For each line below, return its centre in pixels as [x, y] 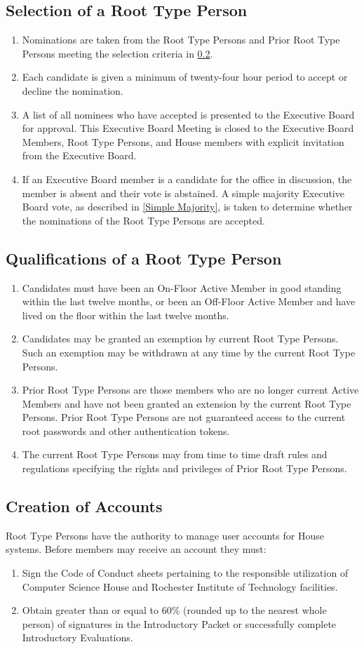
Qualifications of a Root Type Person [144, 258]
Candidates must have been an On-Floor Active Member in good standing [182, 287]
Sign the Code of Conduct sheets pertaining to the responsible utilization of [185, 573]
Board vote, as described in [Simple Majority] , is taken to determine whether [187, 207]
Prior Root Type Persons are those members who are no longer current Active [190, 390]
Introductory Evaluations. [77, 637]
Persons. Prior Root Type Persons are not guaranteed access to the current [184, 417]
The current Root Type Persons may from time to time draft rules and [175, 454]
